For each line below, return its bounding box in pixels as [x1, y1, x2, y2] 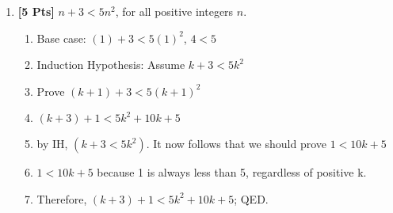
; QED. [234, 190, 269, 207]
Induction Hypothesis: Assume [36, 56, 185, 73]
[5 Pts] [17, 3, 55, 19]
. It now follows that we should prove [146, 135, 326, 152]
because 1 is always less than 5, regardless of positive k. [97, 164, 367, 181]
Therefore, [36, 190, 87, 207]
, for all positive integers [115, 3, 234, 19]
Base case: [36, 29, 86, 46]
